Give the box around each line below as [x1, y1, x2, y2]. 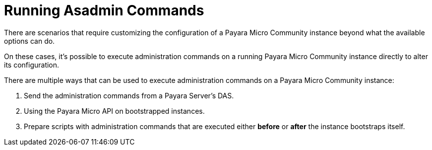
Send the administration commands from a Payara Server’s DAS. [24, 91, 234, 100]
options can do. [4, 36, 55, 45]
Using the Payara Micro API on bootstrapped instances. [24, 106, 205, 115]
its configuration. [4, 60, 60, 69]
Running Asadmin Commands [4, 2, 204, 19]
